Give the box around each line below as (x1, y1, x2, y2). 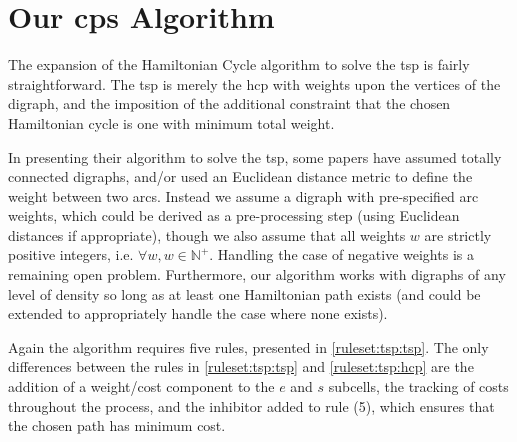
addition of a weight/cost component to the (8, 376, 275, 397)
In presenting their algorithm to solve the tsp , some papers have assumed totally (8, 146, 502, 167)
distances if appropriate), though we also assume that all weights (8, 224, 406, 245)
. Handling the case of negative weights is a (209, 244, 474, 265)
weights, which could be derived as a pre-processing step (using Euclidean (8, 205, 460, 226)
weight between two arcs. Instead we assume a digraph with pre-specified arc (8, 185, 479, 206)
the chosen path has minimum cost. (8, 415, 226, 436)
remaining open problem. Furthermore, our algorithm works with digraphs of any (8, 264, 506, 285)
